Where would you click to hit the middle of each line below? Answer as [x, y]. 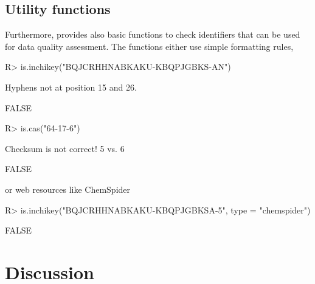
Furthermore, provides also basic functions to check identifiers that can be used [153, 34]
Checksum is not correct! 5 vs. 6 [65, 148]
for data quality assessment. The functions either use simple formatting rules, [149, 46]
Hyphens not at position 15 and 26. [71, 87]
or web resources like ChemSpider [68, 189]
